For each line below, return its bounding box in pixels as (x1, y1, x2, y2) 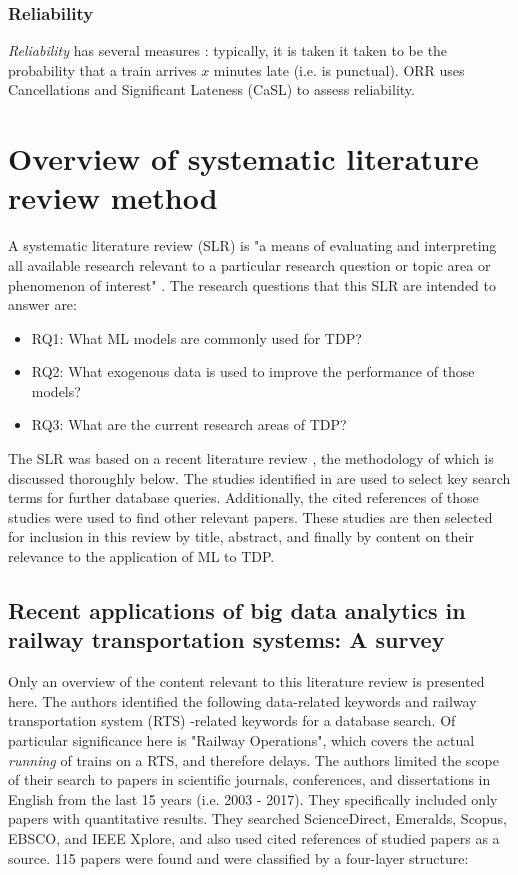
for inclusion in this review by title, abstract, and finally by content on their (8, 526, 474, 547)
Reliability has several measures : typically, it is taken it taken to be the (8, 40, 448, 61)
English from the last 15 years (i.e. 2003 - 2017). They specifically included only (8, 788, 498, 809)
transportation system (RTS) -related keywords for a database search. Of (8, 710, 456, 731)
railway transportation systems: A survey (8, 624, 445, 655)
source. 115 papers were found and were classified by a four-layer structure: (8, 847, 469, 868)
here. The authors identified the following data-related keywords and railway (8, 690, 477, 711)
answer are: (8, 294, 77, 315)
